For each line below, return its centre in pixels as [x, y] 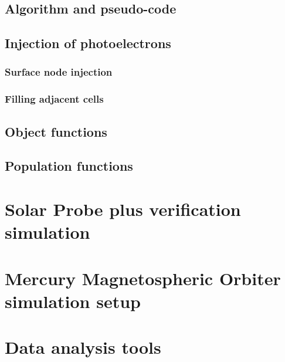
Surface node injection [59, 72]
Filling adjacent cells [54, 99]
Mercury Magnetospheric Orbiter [143, 278]
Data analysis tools [83, 347]
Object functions [56, 131]
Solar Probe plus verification [123, 209]
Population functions [69, 166]
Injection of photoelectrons [88, 43]
